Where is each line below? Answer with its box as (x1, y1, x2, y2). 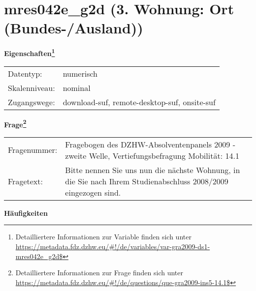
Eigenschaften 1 (4, 47, 55, 58)
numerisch (63, 67, 97, 79)
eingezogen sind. (65, 186, 121, 198)
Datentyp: (8, 67, 42, 79)
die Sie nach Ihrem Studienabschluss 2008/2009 (65, 175, 228, 187)
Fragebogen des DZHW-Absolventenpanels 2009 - (65, 138, 235, 150)
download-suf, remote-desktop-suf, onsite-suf (63, 96, 216, 108)
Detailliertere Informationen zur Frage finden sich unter (15, 267, 184, 278)
